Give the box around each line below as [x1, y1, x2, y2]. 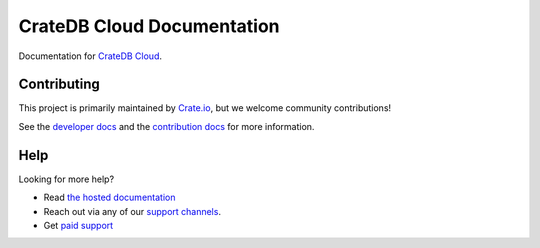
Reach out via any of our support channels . [43, 205, 222, 217]
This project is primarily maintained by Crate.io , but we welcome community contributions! [18, 102, 392, 114]
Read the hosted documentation [43, 191, 176, 204]
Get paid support [43, 219, 114, 231]
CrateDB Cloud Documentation [18, 15, 280, 37]
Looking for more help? [18, 173, 115, 185]
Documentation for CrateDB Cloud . [18, 50, 163, 62]
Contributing [18, 76, 100, 93]
